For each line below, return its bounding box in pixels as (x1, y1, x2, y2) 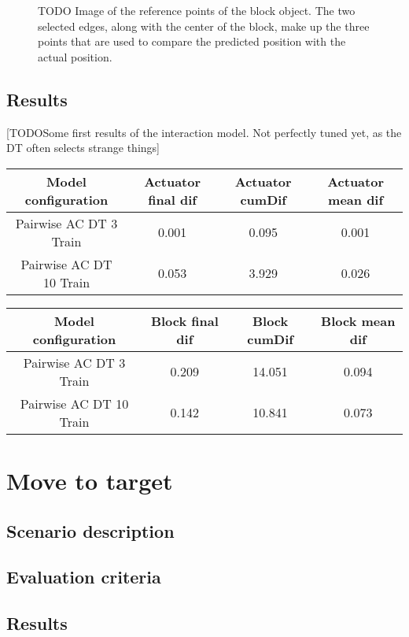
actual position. (38, 48, 112, 65)
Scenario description (6, 518, 175, 543)
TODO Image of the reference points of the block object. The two (38, 2, 356, 18)
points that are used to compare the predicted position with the (38, 33, 346, 50)
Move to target (6, 464, 173, 496)
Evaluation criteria (6, 565, 161, 589)
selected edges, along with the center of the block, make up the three (38, 17, 370, 34)
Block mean (321, 311, 396, 330)
